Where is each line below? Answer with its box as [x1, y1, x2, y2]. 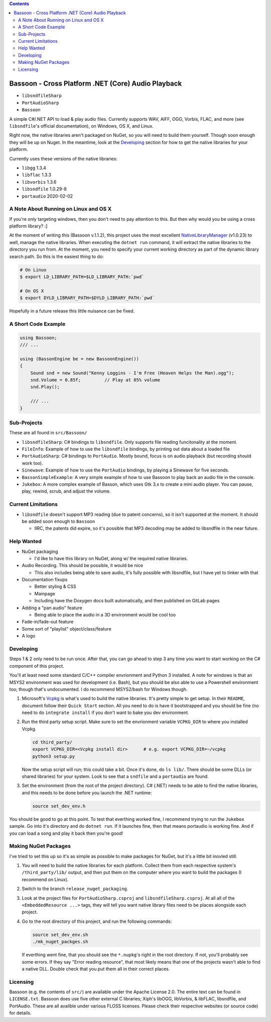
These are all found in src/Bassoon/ [9, 430, 87, 436]
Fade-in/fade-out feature [22, 619, 74, 625]
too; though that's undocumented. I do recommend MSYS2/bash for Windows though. [9, 686, 188, 692]
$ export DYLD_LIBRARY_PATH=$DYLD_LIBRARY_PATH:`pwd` [20, 295, 155, 301]
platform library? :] [9, 223, 48, 229]
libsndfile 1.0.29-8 [22, 186, 67, 192]
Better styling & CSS [34, 584, 76, 590]
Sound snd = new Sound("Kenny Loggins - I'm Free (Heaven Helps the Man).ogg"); [30, 370, 234, 376]
